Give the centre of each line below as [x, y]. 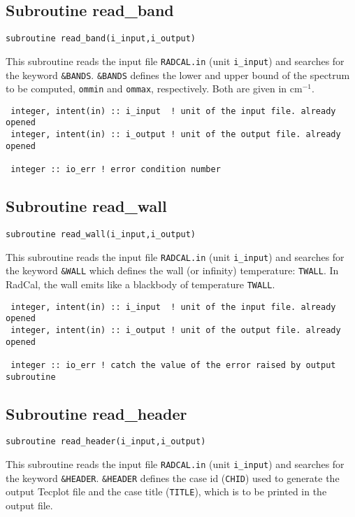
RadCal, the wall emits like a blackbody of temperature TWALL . [140, 284]
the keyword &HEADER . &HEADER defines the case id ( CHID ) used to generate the [173, 477]
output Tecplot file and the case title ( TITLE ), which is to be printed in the [166, 491]
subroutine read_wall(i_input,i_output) [101, 234]
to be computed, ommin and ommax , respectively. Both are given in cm [154, 88]
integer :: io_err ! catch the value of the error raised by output [173, 365]
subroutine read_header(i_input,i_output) [106, 442]
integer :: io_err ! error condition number [116, 170]
